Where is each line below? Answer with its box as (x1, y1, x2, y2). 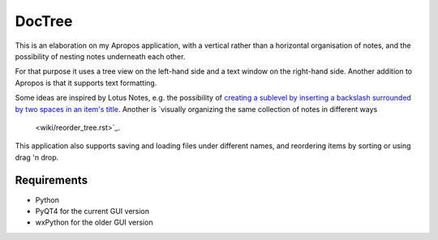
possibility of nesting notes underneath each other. (15, 51, 186, 61)
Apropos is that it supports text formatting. (15, 78, 157, 88)
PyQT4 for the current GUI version (35, 206, 150, 216)
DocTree (15, 12, 73, 30)
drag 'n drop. (15, 152, 59, 162)
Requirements (15, 174, 88, 187)
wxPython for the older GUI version (35, 217, 153, 227)
